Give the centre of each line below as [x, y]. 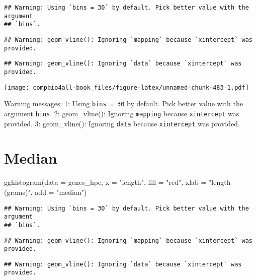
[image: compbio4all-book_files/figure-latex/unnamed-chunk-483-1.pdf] [126, 87]
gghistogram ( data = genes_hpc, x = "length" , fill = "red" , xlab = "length [117, 182]
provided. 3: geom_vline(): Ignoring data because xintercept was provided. [122, 123]
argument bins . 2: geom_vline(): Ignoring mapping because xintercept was [122, 113]
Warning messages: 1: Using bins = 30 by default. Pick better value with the [123, 103]
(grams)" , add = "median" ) [46, 192]
